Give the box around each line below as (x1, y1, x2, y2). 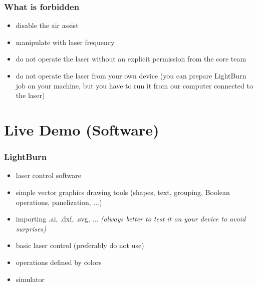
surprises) (16, 223, 46, 233)
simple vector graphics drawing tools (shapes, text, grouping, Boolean (16, 186, 230, 197)
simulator (16, 273, 45, 284)
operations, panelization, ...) (16, 196, 102, 207)
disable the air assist (16, 20, 79, 30)
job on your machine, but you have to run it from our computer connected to (16, 80, 253, 90)
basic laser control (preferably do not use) (16, 240, 144, 250)
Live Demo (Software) (4, 119, 159, 139)
